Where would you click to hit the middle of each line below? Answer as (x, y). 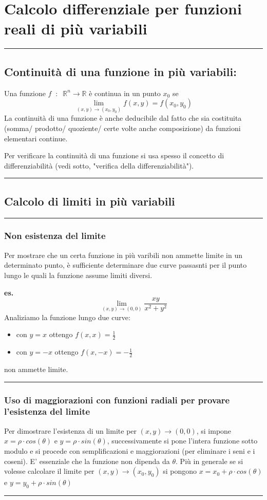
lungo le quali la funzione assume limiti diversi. (78, 275)
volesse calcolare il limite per (49, 471)
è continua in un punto (125, 93)
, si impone (214, 430)
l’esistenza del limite (47, 411)
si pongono (180, 471)
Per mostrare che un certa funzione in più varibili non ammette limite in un (123, 255)
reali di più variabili (76, 29)
